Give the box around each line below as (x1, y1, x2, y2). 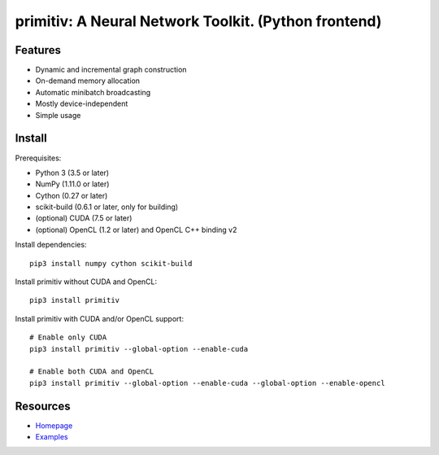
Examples (35, 432, 68, 442)
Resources (15, 399, 71, 413)
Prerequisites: (15, 153, 62, 163)
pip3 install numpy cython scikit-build (29, 259, 193, 268)
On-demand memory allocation (35, 76, 141, 85)
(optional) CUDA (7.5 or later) (35, 213, 133, 223)
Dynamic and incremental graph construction (35, 65, 187, 75)
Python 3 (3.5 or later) (35, 168, 110, 177)
